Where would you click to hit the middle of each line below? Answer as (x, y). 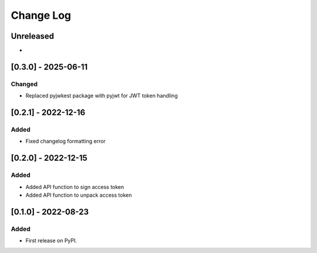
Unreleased (33, 36)
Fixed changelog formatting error (65, 141)
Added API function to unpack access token (79, 195)
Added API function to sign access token (75, 187)
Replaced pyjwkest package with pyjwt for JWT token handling (102, 96)
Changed (24, 84)
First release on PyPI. (51, 241)
